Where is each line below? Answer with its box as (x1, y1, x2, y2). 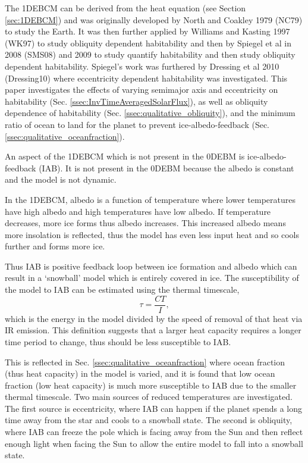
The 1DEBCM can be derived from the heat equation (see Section (5, 2, 246, 14)
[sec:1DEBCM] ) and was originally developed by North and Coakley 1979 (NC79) (5, 13, 303, 26)
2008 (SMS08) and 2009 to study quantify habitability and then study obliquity (5, 48, 296, 61)
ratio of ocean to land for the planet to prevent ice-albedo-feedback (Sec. (5, 118, 270, 130)
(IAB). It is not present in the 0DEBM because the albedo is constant (39, 161, 294, 174)
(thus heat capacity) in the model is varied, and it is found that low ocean (5, 367, 275, 380)
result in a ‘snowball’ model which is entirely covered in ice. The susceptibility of (5, 271, 299, 284)
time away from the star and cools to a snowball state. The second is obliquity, (5, 414, 293, 426)
